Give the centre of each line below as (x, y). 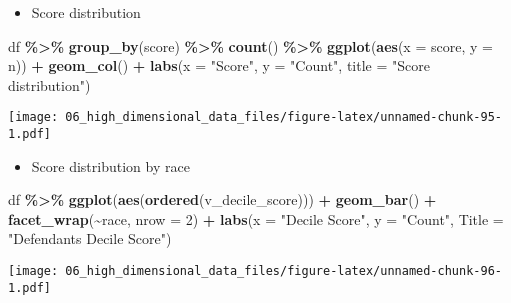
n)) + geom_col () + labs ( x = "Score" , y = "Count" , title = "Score (219, 65)
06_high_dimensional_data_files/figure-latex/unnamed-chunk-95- (283, 117)
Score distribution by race (110, 165)
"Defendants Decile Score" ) (90, 238)
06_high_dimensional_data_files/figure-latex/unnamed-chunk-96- (283, 271)
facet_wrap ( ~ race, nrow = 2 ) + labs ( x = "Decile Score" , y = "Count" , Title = (256, 218)
